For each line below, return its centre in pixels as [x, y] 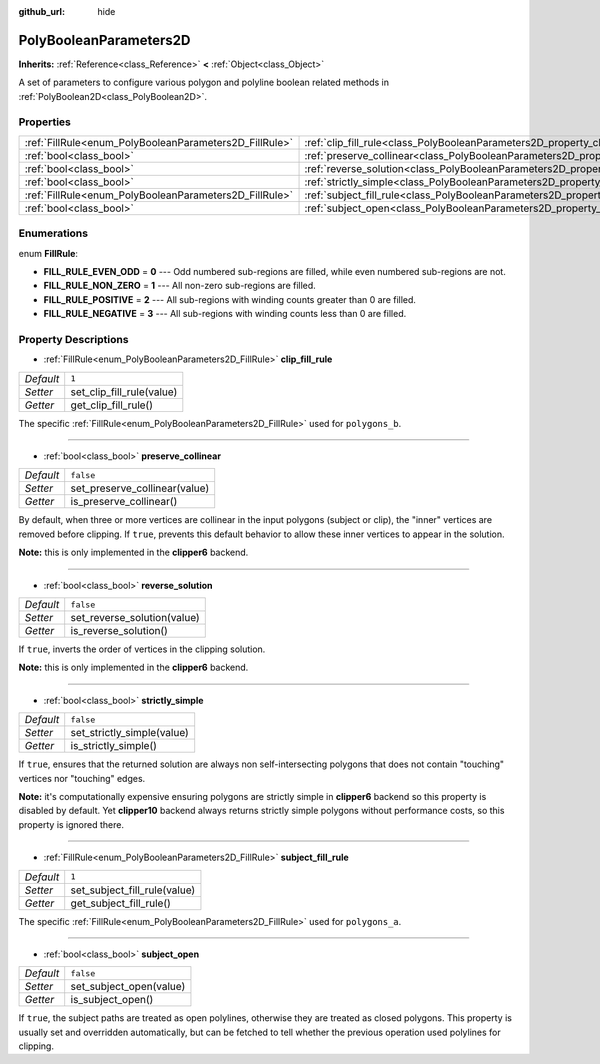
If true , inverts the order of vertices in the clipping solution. [142, 649]
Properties [45, 122]
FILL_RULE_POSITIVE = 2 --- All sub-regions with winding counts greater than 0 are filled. [230, 299]
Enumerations [53, 233]
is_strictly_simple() [113, 746]
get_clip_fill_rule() [112, 405]
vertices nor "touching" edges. [82, 778]
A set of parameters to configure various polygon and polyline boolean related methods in [204, 82]
